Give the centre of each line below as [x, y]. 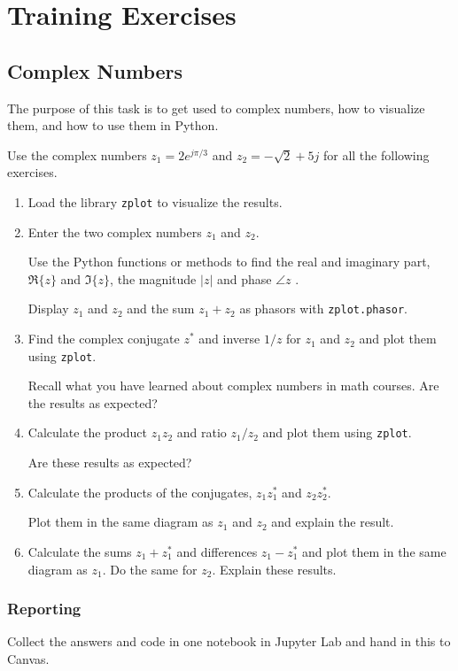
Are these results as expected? [110, 463]
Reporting [44, 609]
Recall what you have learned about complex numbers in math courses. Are [233, 386]
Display [48, 309]
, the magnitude [153, 278]
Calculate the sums [80, 551]
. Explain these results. [274, 569]
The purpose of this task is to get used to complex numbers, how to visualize [216, 108]
